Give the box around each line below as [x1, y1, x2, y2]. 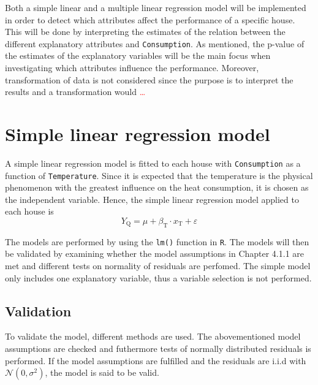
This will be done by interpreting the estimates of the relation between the [5, 25, 286, 38]
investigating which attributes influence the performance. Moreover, [5, 61, 259, 74]
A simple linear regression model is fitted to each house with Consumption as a [5, 156, 301, 169]
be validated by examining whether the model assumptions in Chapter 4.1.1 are [5, 247, 305, 260]
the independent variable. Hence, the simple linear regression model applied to [5, 192, 299, 205]
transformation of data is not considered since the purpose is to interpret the [5, 73, 293, 86]
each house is [5, 205, 54, 218]
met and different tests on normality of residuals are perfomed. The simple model [5, 259, 311, 272]
